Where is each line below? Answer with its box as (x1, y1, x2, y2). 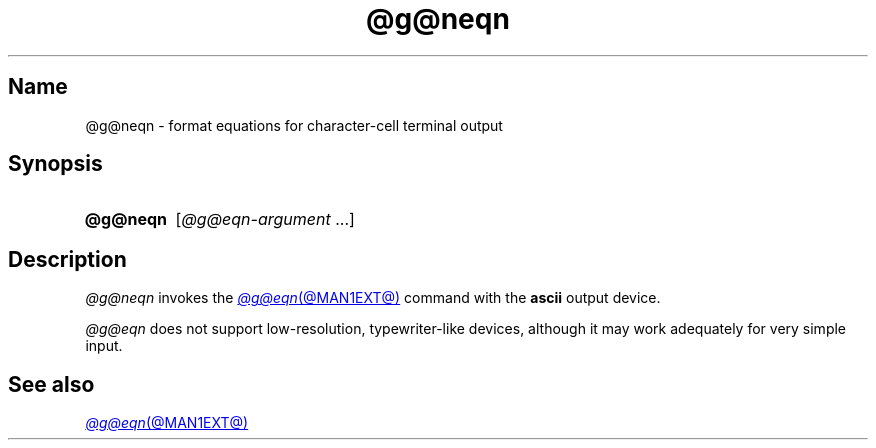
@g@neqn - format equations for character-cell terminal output (85, 116, 503, 134)
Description (8, 246, 127, 272)
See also (8, 371, 95, 397)
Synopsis (8, 151, 103, 177)
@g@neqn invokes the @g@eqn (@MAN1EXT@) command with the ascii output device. (85, 289, 661, 307)
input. (85, 337, 123, 355)
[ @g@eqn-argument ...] (175, 209, 355, 230)
